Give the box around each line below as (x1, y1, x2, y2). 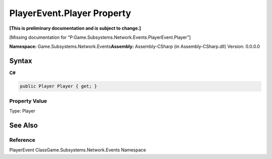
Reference (9, 136, 35, 143)
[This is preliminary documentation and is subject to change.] (9, 25, 141, 31)
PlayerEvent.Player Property (9, 8, 131, 19)
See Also (9, 121, 38, 129)
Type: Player (9, 108, 35, 114)
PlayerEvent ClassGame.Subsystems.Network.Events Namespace (9, 147, 146, 153)
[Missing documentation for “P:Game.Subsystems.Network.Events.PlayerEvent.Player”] (9, 34, 191, 40)
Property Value (9, 97, 47, 104)
